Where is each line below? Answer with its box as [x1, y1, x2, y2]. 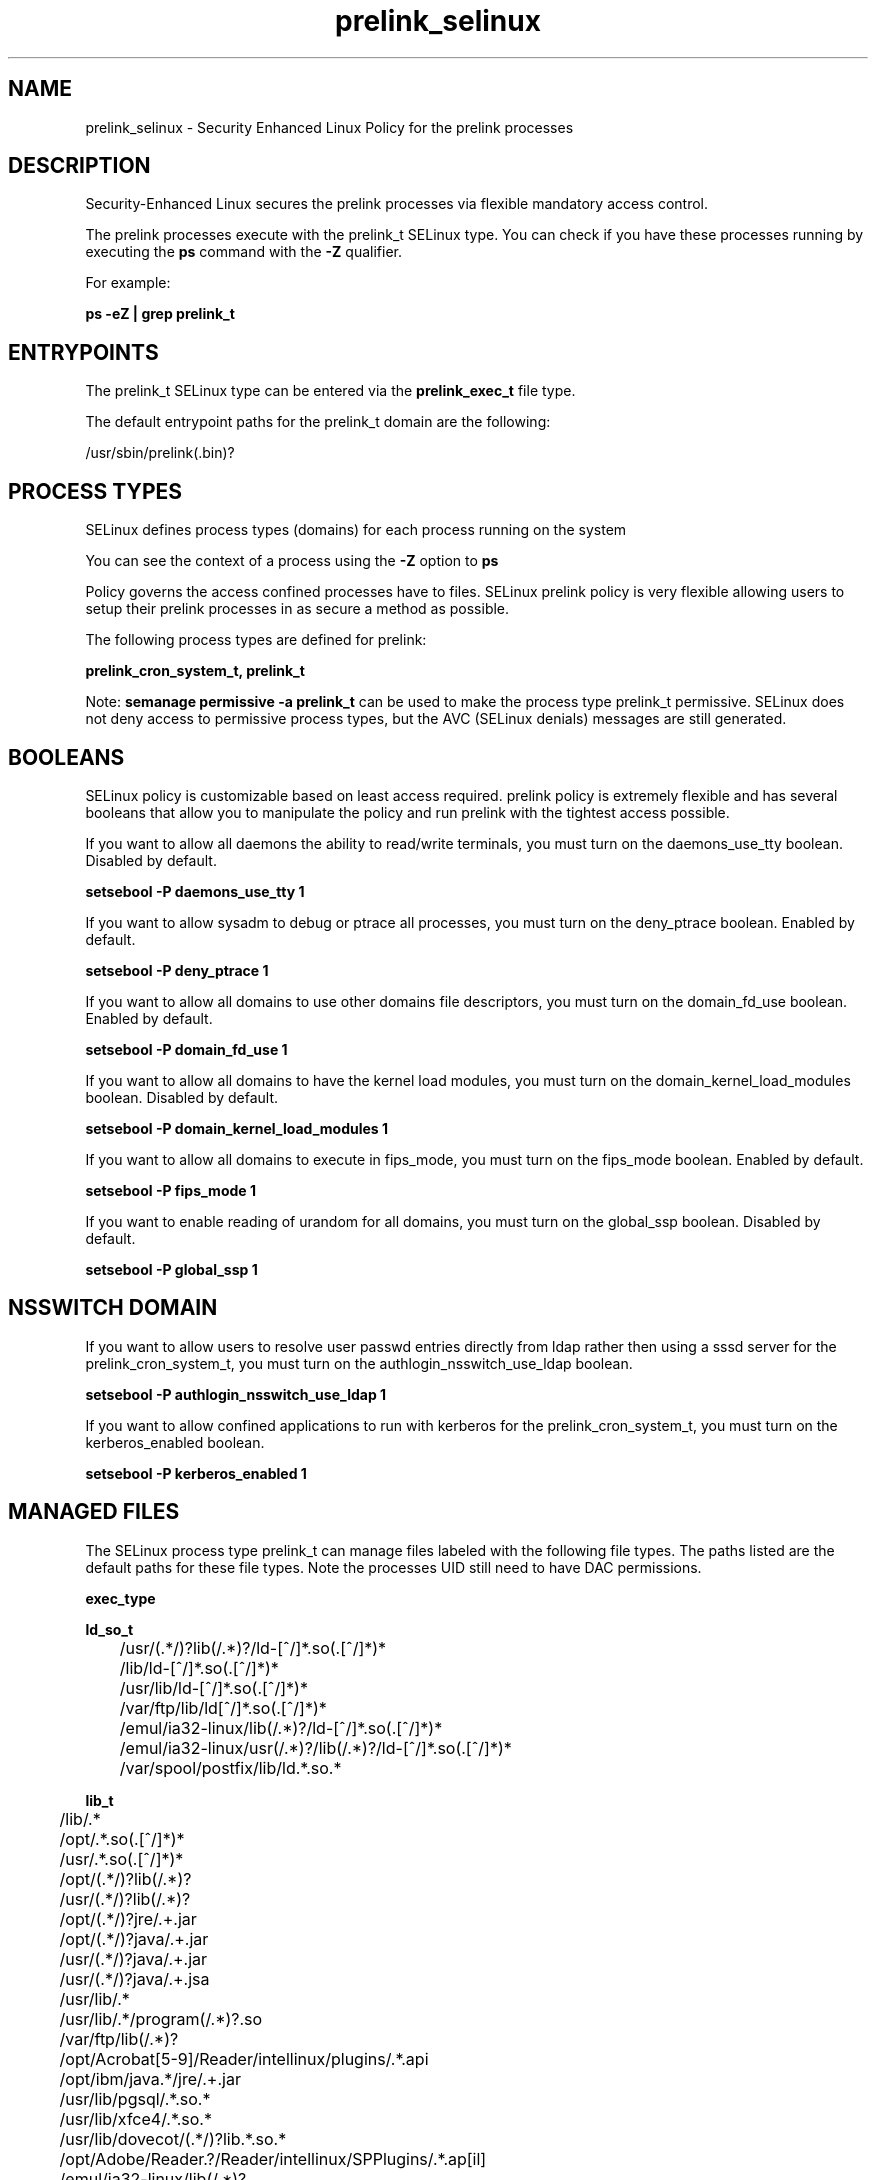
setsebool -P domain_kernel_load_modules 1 [85, 1119, 389, 1137]
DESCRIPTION [8, 153, 151, 179]
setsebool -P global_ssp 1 [85, 1260, 258, 1278]
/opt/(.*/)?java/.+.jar [59, 1928, 209, 1949]
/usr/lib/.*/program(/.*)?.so [59, 2008, 263, 2029]
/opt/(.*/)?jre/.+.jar [59, 1908, 197, 1929]
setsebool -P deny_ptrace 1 [85, 961, 269, 979]
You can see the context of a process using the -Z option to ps [85, 552, 499, 570]
